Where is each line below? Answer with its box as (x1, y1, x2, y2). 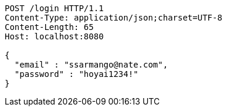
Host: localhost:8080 (5, 32, 104, 41)
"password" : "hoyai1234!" (14, 69, 138, 79)
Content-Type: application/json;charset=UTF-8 (5, 13, 222, 22)
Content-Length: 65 (5, 22, 94, 32)
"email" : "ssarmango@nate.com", (14, 60, 168, 69)
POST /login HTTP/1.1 (5, 4, 104, 13)
